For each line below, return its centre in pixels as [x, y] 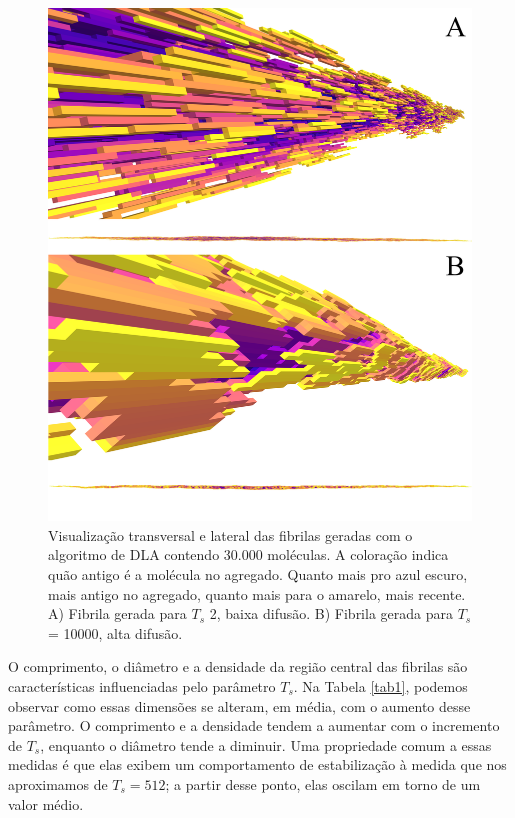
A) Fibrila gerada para [117, 613]
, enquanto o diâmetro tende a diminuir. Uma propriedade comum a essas [266, 744]
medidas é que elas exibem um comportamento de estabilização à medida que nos [257, 764]
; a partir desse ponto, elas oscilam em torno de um [323, 783]
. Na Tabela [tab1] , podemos [380, 685]
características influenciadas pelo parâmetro [142, 685]
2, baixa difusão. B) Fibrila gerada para [331, 613]
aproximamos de [58, 783]
